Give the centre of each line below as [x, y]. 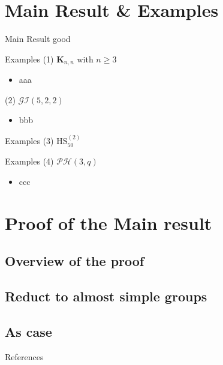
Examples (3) [29, 140]
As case [28, 331]
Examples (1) [29, 59]
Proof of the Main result [109, 222]
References [24, 356]
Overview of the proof [75, 261]
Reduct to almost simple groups [106, 296]
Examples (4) [29, 161]
